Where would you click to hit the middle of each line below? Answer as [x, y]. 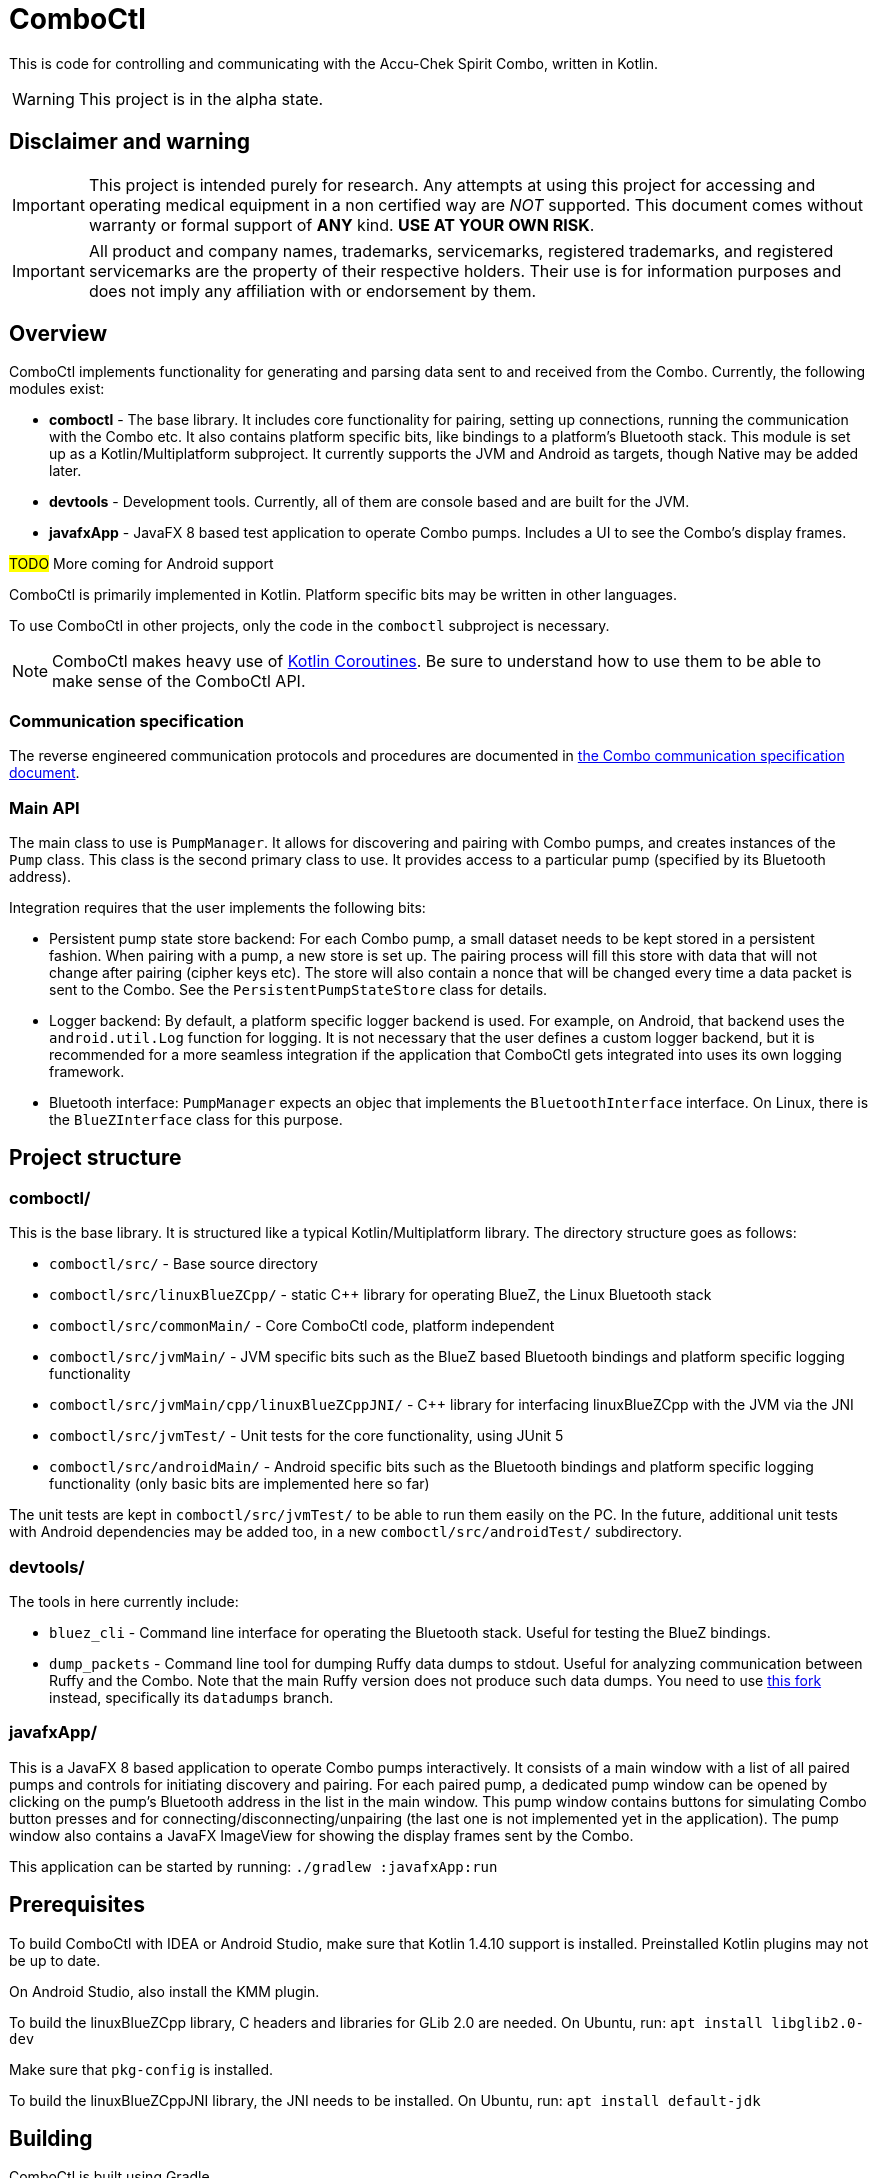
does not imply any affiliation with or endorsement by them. [312, 290]
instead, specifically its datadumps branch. [191, 1697]
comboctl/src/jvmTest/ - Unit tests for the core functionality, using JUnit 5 [306, 1436]
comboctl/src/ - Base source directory [183, 1264]
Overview [58, 334]
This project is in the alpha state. [201, 98]
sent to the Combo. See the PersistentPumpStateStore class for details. [298, 989]
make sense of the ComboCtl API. [179, 681]
